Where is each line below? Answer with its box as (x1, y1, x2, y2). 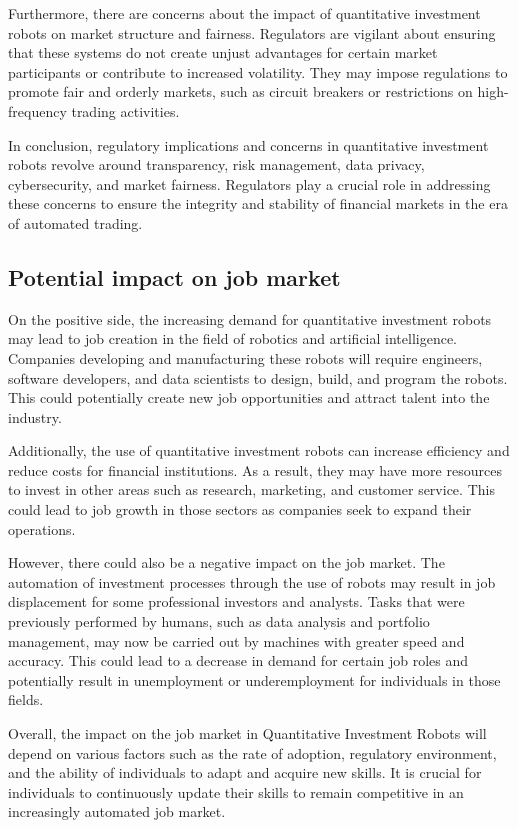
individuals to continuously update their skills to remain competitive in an (8, 781, 464, 802)
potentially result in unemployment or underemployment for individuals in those (8, 669, 501, 690)
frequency (8, 100, 67, 121)
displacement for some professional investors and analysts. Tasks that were (8, 591, 465, 612)
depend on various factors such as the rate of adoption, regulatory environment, (8, 742, 497, 763)
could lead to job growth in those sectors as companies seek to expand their (8, 499, 472, 520)
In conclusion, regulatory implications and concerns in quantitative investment (8, 134, 489, 155)
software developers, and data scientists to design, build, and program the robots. (8, 367, 508, 388)
